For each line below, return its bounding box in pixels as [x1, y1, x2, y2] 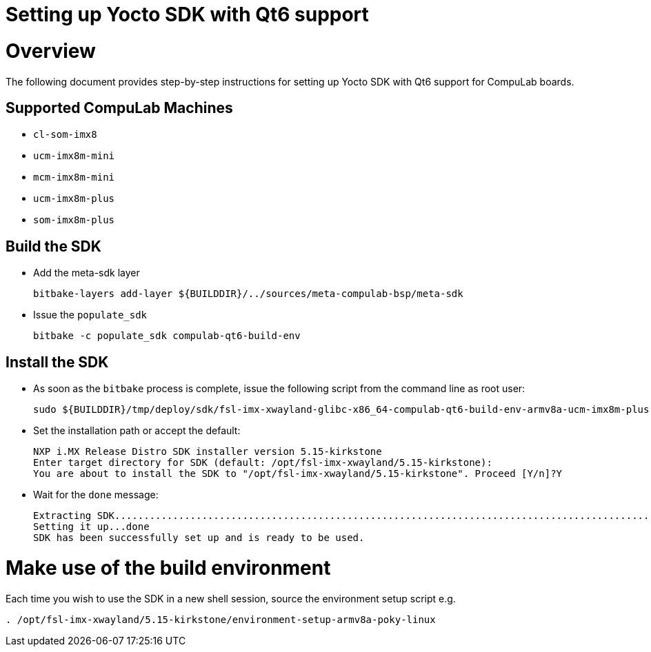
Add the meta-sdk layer [33, 267, 140, 279]
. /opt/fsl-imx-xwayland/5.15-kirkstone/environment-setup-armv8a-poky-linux [6, 613, 436, 625]
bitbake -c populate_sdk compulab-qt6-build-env [33, 330, 301, 342]
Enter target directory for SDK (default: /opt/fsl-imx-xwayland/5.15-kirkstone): [33, 457, 492, 469]
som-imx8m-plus [33, 214, 115, 226]
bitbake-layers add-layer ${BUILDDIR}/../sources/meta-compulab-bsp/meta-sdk [33, 288, 463, 300]
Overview [6, 39, 96, 63]
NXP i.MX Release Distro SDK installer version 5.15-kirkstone [33, 446, 382, 458]
